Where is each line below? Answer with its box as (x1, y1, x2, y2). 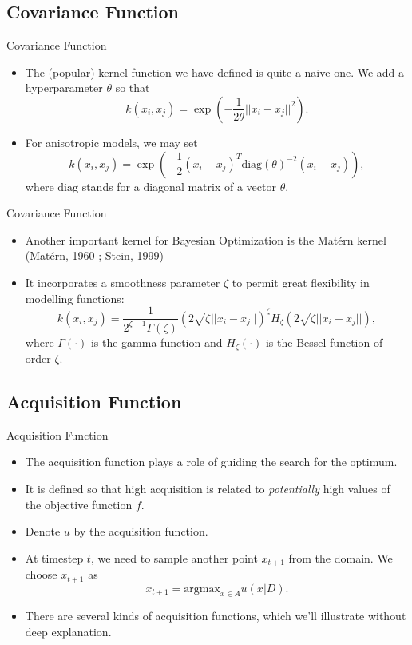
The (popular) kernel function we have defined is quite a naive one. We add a (25, 63, 405, 80)
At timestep (25, 549, 84, 566)
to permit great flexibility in (232, 273, 370, 290)
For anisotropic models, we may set (25, 133, 198, 150)
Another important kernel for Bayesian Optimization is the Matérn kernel (25, 231, 386, 248)
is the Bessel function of (265, 333, 383, 350)
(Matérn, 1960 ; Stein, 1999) (25, 247, 164, 264)
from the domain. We (288, 549, 393, 566)
